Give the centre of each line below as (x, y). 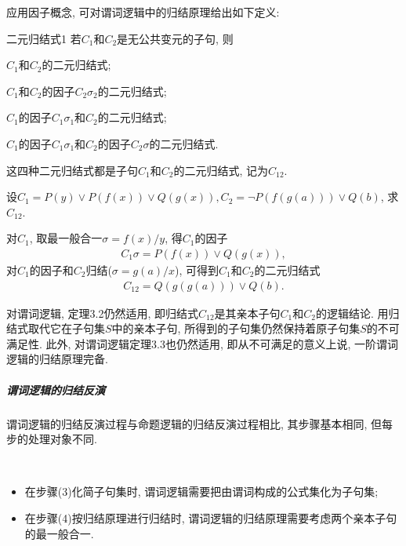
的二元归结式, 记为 (221, 170)
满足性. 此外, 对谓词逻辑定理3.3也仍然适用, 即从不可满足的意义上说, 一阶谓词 (203, 343)
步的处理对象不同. (52, 439)
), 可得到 (197, 269)
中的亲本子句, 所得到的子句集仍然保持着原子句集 (236, 328)
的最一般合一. (59, 533)
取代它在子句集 (66, 328)
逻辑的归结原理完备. (57, 359)
